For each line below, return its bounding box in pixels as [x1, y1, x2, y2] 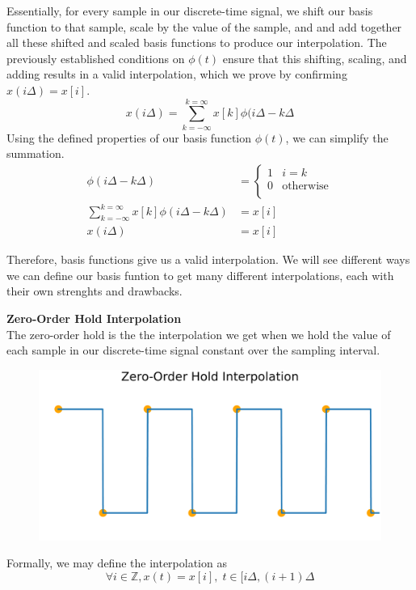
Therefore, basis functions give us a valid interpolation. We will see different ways [6, 251, 410, 268]
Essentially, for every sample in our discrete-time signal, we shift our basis [6, 2, 373, 19]
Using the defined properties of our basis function [6, 129, 252, 146]
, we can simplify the [285, 129, 389, 146]
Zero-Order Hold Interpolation [6, 310, 182, 327]
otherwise [282, 180, 329, 193]
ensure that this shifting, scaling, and [222, 49, 407, 66]
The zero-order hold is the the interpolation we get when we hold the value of [6, 325, 391, 342]
